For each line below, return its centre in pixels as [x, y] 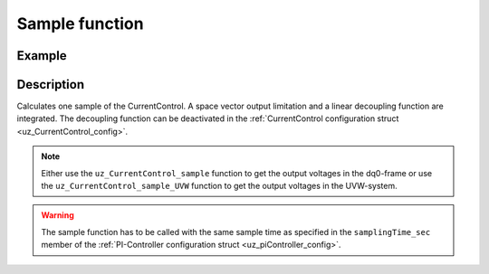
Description [51, 85]
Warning [58, 215]
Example [42, 56]
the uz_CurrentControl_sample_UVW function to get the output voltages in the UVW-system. [219, 186]
